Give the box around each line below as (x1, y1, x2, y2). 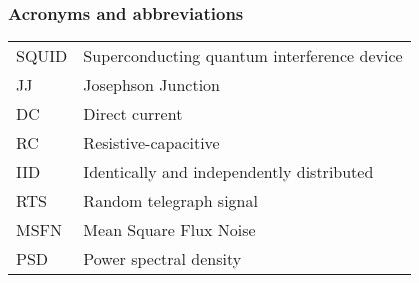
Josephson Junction (83, 73, 220, 97)
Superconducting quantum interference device (83, 44, 403, 68)
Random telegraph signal (83, 189, 258, 213)
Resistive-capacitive (83, 131, 220, 155)
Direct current (83, 102, 183, 126)
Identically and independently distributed (83, 160, 374, 184)
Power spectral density (83, 247, 242, 271)
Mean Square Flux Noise (83, 218, 256, 242)
